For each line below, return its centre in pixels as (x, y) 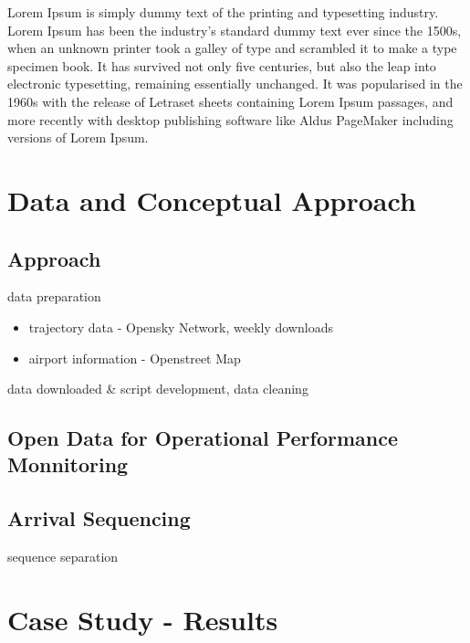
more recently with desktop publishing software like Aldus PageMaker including (230, 119)
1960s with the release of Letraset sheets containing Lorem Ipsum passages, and (230, 101)
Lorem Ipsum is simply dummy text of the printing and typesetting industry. (223, 12)
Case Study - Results (143, 619)
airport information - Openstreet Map (135, 358)
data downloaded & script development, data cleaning (158, 389)
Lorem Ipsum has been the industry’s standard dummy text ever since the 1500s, (235, 30)
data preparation (54, 296)
